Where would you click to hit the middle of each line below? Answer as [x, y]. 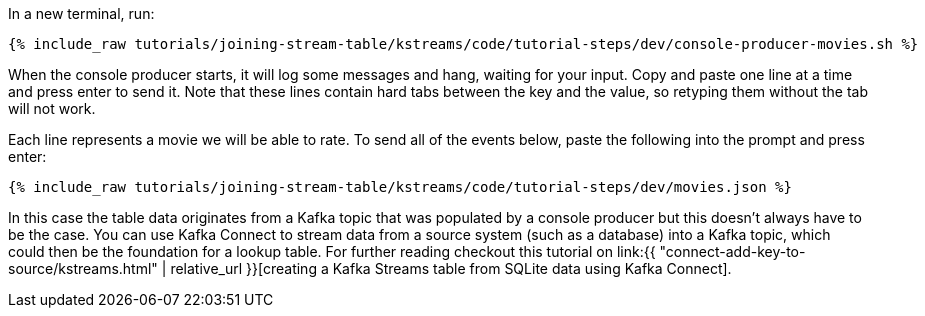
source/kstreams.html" [83, 268]
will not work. [52, 108]
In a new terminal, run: [81, 13]
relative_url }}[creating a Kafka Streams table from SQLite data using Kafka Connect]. [451, 268]
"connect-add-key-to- [732, 251]
